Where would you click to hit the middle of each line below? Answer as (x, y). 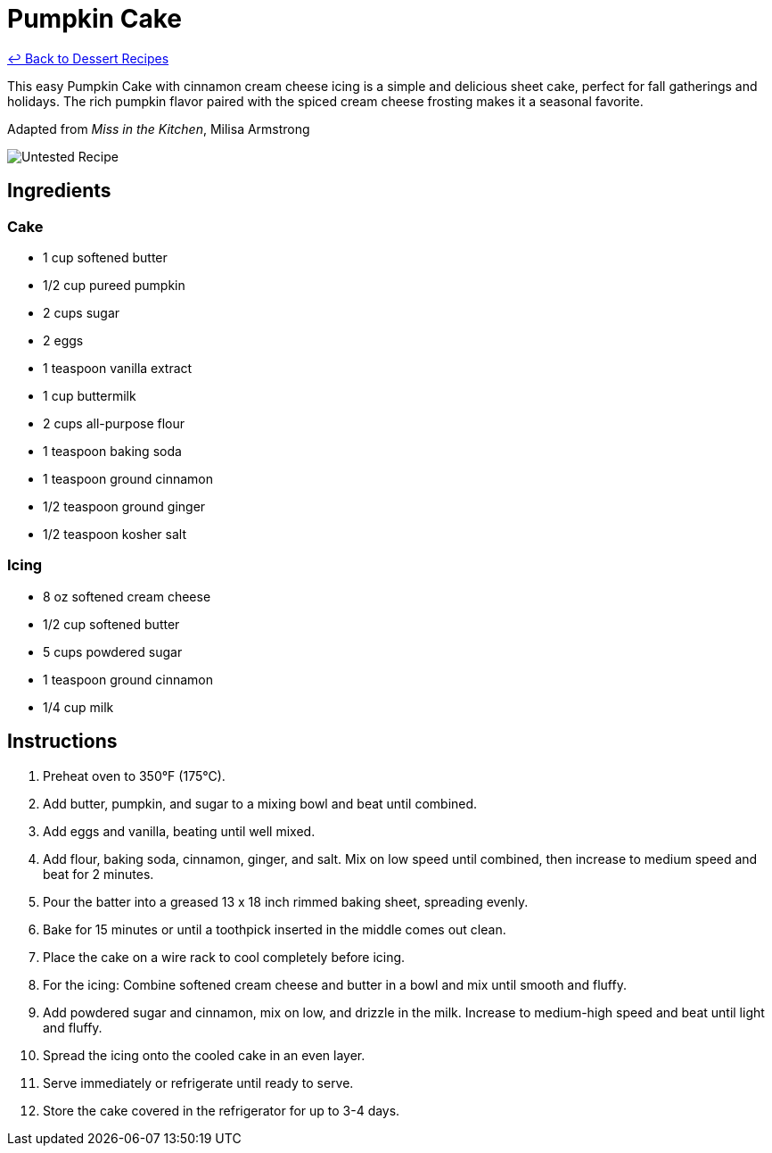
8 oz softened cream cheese (127, 596)
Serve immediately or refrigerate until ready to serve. (198, 1082)
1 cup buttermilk (90, 395)
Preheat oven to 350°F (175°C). (134, 776)
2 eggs (63, 340)
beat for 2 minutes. (99, 874)
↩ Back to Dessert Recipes (88, 58)
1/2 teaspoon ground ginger (124, 506)
